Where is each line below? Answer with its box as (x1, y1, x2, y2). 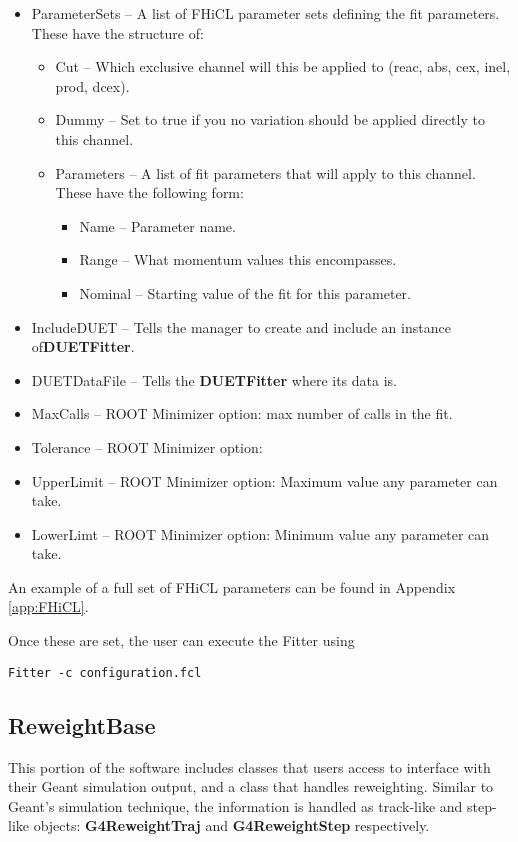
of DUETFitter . (31, 336, 135, 357)
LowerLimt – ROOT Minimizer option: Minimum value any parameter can (31, 523, 490, 544)
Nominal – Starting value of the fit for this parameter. (79, 282, 411, 303)
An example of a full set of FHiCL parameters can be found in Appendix (8, 576, 456, 597)
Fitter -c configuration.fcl (8, 665, 202, 680)
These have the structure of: (31, 22, 204, 43)
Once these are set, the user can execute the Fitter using (8, 630, 355, 651)
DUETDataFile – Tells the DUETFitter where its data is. (31, 369, 397, 390)
